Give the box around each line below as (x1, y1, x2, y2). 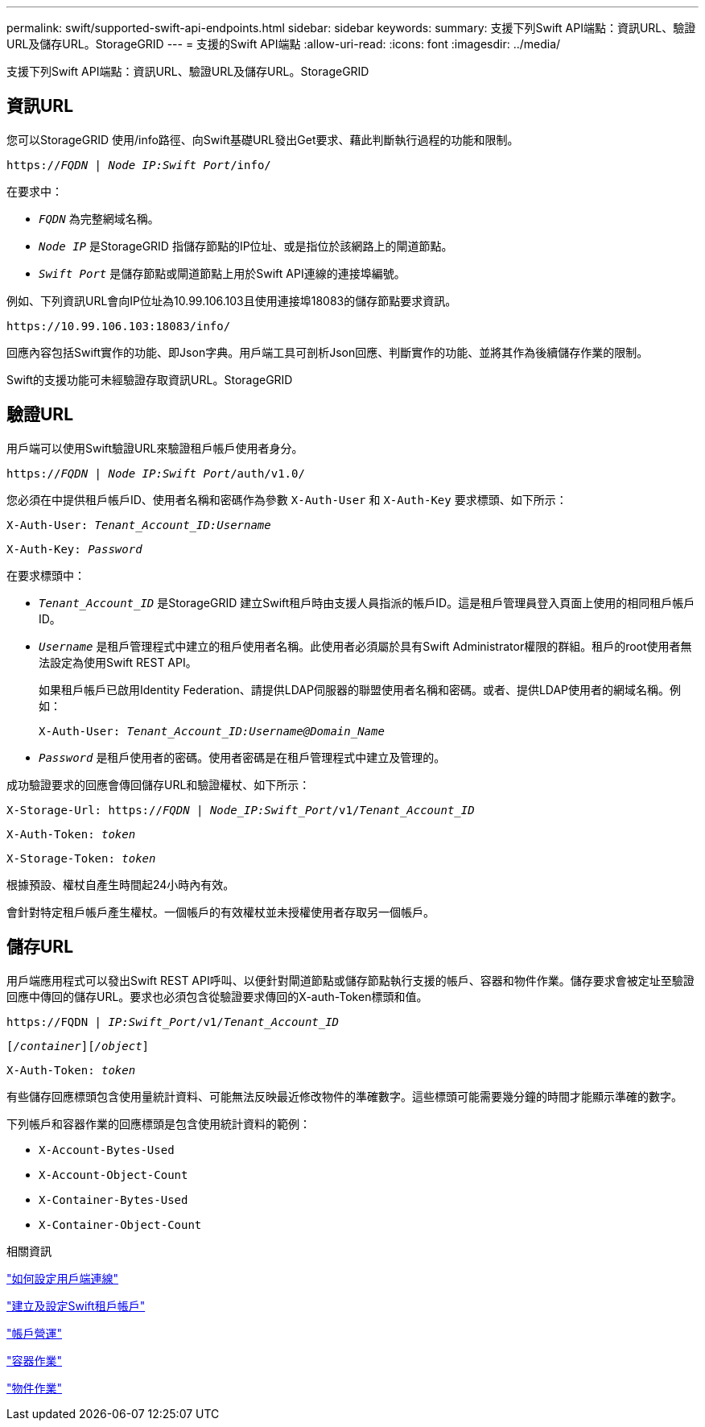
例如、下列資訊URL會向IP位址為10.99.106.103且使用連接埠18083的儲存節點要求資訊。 (6, 293, 457, 308)
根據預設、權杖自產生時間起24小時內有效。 (6, 877, 235, 891)
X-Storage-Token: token (6, 851, 156, 865)
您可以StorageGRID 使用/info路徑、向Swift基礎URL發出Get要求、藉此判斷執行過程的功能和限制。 (6, 132, 519, 147)
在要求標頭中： (6, 568, 85, 582)
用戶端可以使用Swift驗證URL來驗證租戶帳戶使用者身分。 (6, 441, 303, 455)
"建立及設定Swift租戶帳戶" (6, 1298, 146, 1313)
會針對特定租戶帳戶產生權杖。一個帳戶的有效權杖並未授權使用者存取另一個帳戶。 (6, 904, 435, 919)
